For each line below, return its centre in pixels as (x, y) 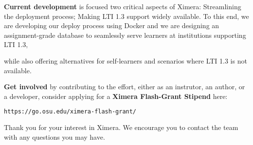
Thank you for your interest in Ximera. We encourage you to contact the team (121, 127)
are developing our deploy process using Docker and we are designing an (112, 25)
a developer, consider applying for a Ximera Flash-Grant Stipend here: (116, 96)
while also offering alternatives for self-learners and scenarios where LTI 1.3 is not (126, 60)
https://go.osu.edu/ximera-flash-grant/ (70, 112)
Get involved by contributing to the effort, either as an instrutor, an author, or (125, 87)
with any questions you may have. (54, 137)
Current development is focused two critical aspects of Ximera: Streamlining (123, 6)
